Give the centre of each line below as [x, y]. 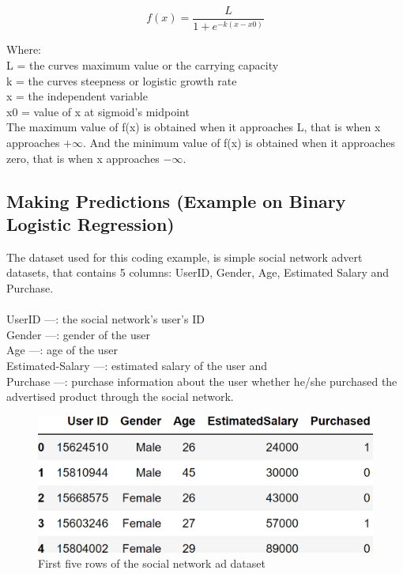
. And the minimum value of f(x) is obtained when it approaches [239, 142]
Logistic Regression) [90, 223]
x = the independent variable [77, 96]
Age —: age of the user [62, 350]
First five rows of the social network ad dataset [152, 563]
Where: [24, 49]
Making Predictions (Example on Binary [176, 200]
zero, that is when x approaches [83, 158]
